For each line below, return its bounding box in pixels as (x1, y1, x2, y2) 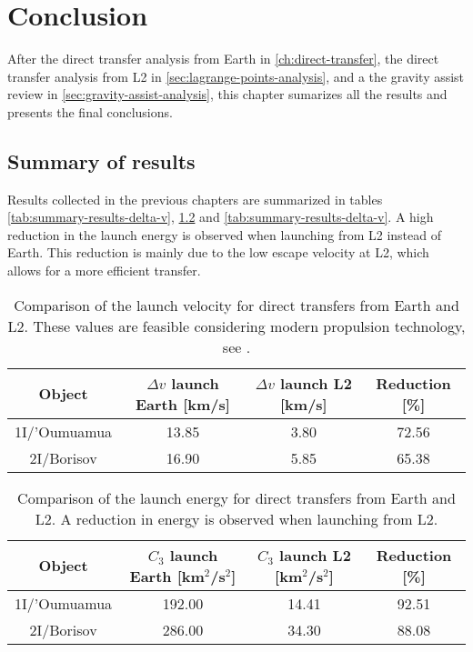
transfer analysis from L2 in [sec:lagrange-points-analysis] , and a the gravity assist (7, 66, 465, 85)
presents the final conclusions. (7, 102, 173, 121)
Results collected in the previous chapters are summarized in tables (7, 189, 383, 208)
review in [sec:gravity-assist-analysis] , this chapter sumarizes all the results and (7, 85, 448, 104)
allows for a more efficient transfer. (7, 261, 201, 280)
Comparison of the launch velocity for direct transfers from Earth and (14, 294, 459, 316)
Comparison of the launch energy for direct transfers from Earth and (17, 486, 456, 508)
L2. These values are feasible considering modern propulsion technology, (7, 315, 466, 336)
